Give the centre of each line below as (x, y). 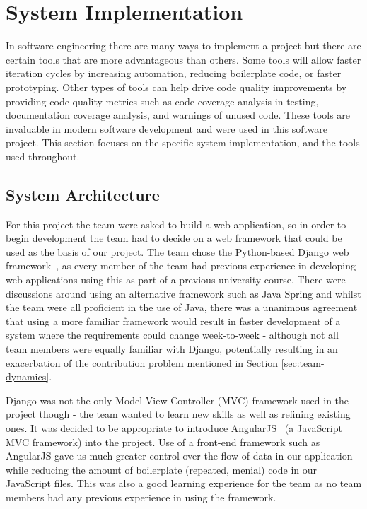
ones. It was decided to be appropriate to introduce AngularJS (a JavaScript (174, 427)
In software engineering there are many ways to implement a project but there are (183, 46)
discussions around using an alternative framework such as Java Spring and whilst (183, 293)
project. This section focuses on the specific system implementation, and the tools (183, 142)
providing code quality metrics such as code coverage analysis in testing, (162, 101)
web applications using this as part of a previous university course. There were (176, 280)
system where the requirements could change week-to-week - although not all (172, 335)
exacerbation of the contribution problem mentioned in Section (142, 362)
